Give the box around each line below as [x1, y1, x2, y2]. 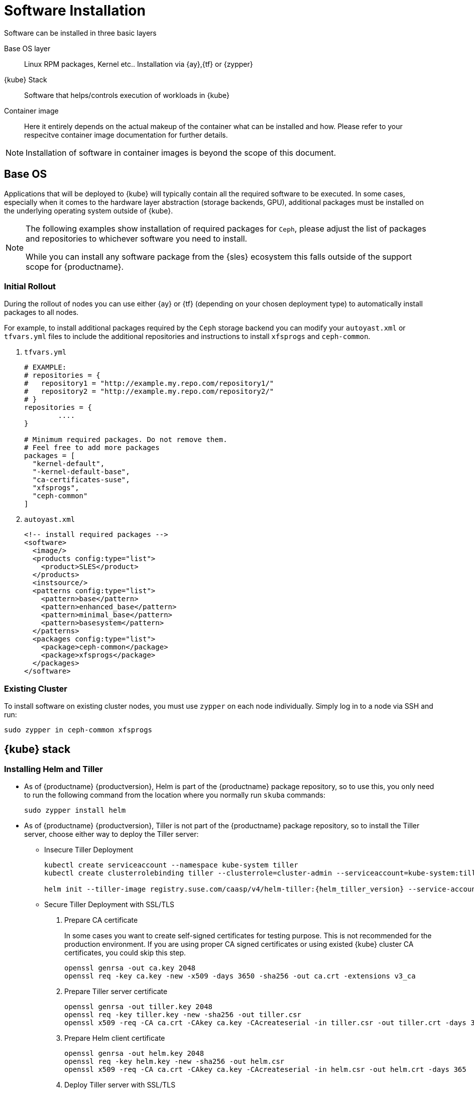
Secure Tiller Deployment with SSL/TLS [44, 900, 175, 909]
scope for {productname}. [26, 261, 124, 272]
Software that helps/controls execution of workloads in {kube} [24, 90, 230, 99]
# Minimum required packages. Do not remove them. [24, 435, 227, 444]
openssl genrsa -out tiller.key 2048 [64, 1003, 213, 1011]
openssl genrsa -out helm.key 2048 [64, 1049, 204, 1058]
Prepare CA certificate [64, 916, 138, 925]
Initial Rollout [4, 281, 56, 291]
